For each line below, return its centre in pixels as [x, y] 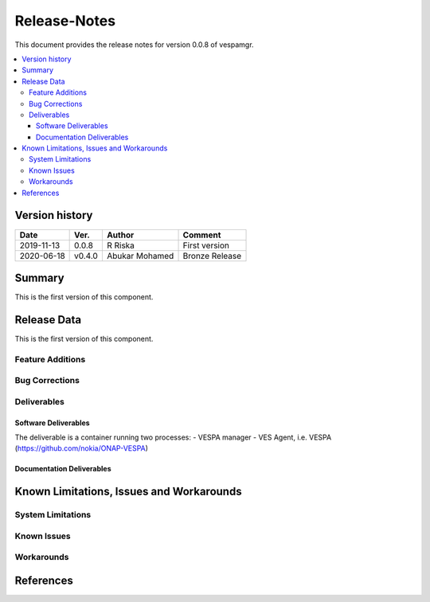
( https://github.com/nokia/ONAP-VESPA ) [82, 448]
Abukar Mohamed [140, 256]
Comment [202, 235]
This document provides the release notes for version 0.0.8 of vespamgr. [134, 45]
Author [120, 235]
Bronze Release [212, 256]
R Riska [121, 245]
